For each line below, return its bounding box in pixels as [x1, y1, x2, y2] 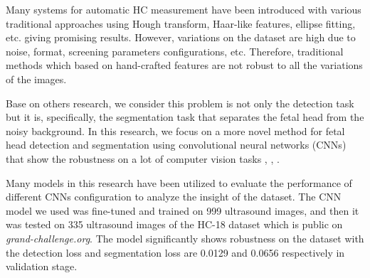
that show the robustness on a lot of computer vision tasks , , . [6, 151, 280, 166]
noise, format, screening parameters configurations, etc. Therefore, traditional [6, 43, 344, 58]
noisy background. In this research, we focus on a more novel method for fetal [6, 123, 345, 138]
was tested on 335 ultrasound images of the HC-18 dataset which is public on [6, 217, 343, 232]
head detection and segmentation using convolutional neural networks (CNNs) [6, 137, 347, 152]
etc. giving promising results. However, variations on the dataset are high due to [6, 30, 356, 45]
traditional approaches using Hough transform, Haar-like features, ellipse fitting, [6, 16, 356, 31]
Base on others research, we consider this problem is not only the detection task [6, 95, 354, 110]
